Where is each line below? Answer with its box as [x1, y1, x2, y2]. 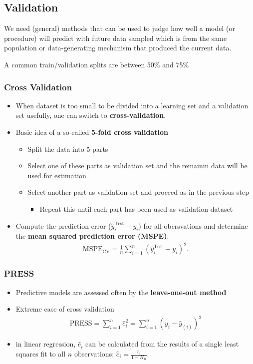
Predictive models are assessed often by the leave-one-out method [15, 287, 227, 297]
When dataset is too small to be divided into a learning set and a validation [15, 100, 249, 110]
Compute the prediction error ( [15, 220, 111, 231]
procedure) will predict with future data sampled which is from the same [4, 32, 227, 43]
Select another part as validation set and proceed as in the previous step [27, 187, 250, 197]
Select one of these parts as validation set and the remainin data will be [27, 160, 248, 171]
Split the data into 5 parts [27, 143, 108, 154]
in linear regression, [15, 339, 76, 349]
